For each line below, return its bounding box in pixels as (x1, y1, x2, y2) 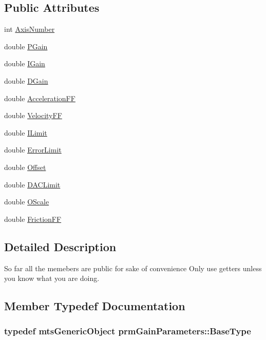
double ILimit (4, 127, 47, 138)
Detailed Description (4, 238, 117, 254)
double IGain (4, 58, 45, 69)
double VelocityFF (4, 110, 62, 121)
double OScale (4, 196, 49, 207)
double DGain (4, 75, 48, 86)
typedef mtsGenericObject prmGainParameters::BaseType (4, 325, 251, 337)
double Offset (4, 161, 46, 172)
